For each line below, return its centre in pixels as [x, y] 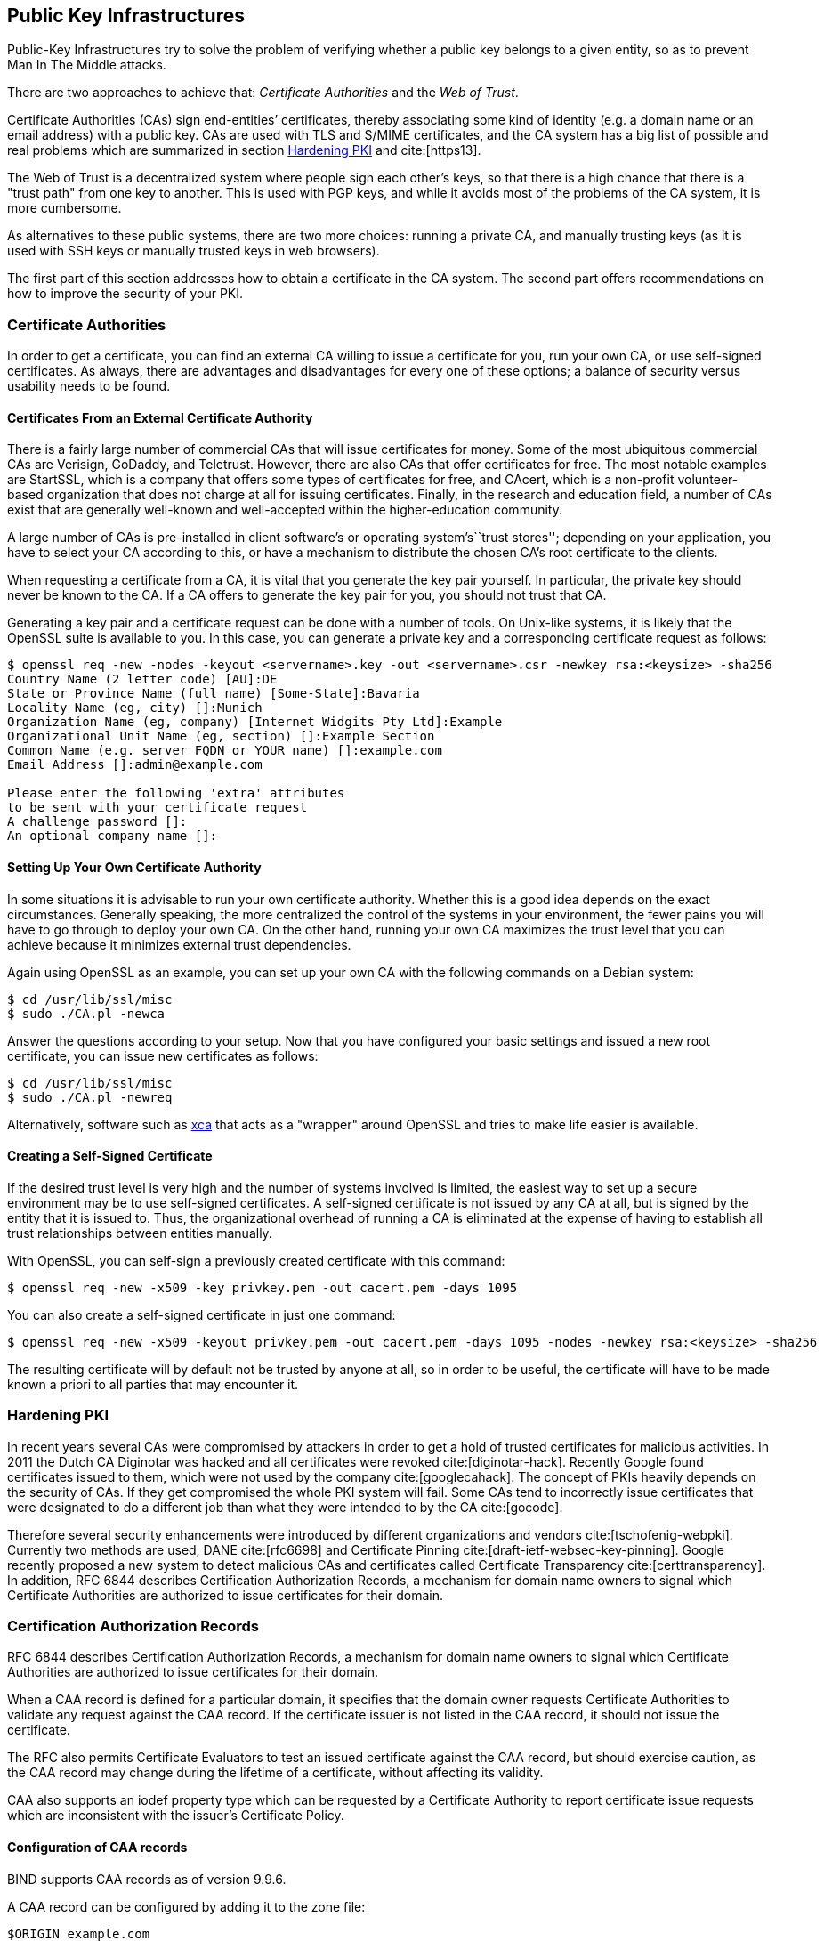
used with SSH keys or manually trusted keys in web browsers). [194, 251]
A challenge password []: [97, 822]
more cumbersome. [65, 208]
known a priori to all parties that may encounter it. [153, 1384]
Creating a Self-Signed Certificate [110, 1156]
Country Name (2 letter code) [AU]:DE [142, 679]
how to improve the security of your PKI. [125, 294]
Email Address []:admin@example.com [135, 765]
